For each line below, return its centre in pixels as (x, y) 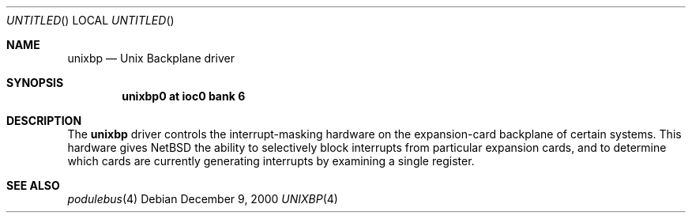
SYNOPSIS (35, 83)
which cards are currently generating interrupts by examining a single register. (271, 161)
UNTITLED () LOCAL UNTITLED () (90, 20)
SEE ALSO (33, 185)
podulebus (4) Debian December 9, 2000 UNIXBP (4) (203, 199)
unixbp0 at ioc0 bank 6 (184, 96)
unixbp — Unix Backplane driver (151, 58)
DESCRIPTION (44, 121)
